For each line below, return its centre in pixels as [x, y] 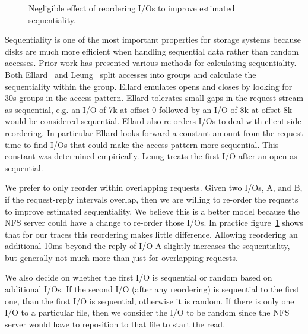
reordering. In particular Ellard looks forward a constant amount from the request [154, 132]
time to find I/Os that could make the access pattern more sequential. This [142, 144]
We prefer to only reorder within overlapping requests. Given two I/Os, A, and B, [154, 188]
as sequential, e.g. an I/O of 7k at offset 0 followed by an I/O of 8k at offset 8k [149, 109]
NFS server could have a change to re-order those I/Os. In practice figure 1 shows [154, 223]
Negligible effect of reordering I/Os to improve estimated [132, 8]
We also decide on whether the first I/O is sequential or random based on [139, 277]
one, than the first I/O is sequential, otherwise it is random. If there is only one [150, 300]
